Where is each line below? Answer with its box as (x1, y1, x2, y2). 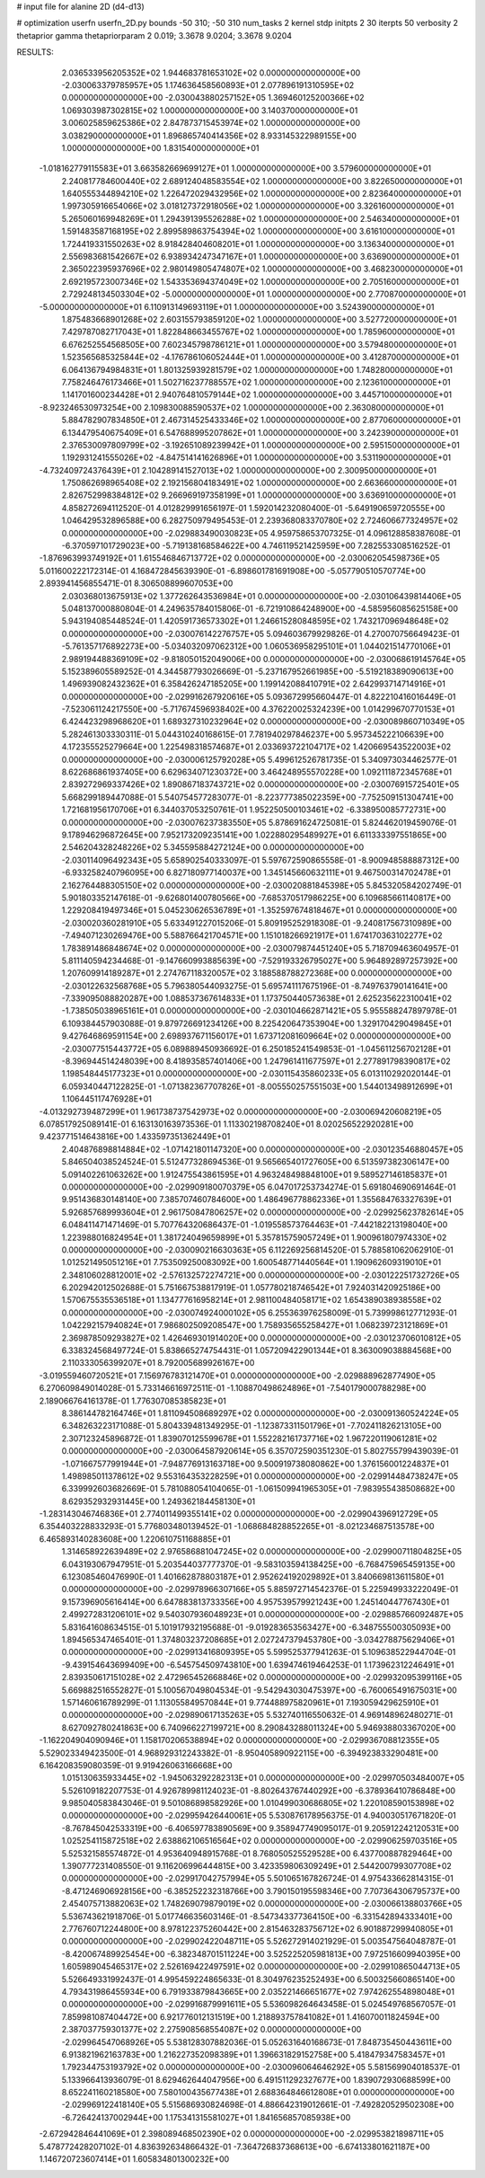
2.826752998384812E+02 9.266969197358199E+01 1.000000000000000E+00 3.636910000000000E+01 (61, 490, 456, 500)
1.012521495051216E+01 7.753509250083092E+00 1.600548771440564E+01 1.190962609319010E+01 (61, 1257, 442, 1268)
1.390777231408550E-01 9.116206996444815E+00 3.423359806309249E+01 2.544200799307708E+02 (61, 1861, 453, 1872)
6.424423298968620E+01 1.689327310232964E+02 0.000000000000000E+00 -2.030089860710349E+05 (61, 716, 465, 727)
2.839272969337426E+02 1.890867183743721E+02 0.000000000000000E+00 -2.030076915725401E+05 (61, 779, 460, 790)
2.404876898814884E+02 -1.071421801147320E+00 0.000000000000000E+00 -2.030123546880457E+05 (61, 1144, 464, 1155)
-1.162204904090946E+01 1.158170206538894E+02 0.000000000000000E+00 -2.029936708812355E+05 (39, 1735, 440, 1746)
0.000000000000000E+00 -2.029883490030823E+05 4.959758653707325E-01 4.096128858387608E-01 (61, 527, 462, 538)
